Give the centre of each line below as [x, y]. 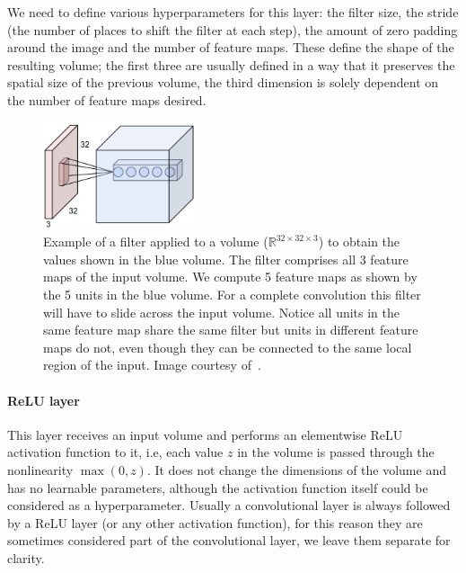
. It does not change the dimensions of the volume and [296, 470]
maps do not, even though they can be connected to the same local [228, 347]
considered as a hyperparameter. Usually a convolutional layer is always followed [229, 505]
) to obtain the [359, 242]
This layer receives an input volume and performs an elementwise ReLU [205, 434]
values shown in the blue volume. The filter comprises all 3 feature [226, 259]
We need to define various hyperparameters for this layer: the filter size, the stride [233, 12]
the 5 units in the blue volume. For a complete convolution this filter [232, 295]
